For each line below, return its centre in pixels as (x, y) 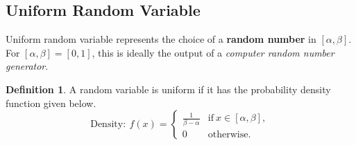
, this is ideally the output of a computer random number (213, 52)
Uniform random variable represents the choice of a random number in (161, 39)
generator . (27, 66)
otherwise (228, 134)
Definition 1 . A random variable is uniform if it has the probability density (168, 89)
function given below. (51, 103)
